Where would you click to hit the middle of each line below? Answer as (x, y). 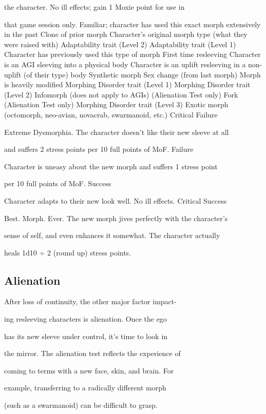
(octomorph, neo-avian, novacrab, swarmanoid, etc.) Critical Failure (111, 114)
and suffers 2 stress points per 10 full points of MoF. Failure (99, 149)
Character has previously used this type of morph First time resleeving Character (132, 54)
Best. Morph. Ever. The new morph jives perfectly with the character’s (116, 218)
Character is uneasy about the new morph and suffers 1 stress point (111, 166)
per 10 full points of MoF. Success (58, 183)
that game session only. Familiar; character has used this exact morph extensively (132, 24)
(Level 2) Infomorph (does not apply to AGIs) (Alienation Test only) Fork (121, 94)
